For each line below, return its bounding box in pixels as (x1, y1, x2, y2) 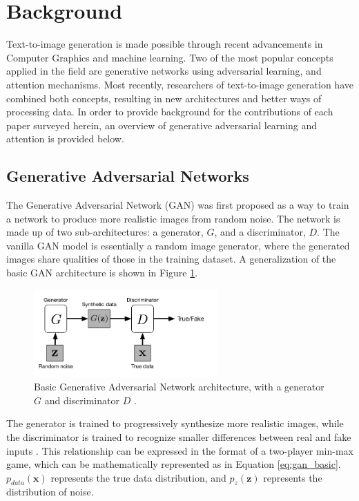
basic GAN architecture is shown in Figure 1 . (6, 265, 198, 280)
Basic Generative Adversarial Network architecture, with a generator (34, 379, 324, 394)
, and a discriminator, (214, 225, 306, 239)
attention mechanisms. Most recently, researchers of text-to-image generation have (6, 77, 353, 91)
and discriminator (44, 393, 119, 407)
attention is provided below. (6, 131, 124, 146)
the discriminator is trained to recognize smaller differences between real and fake (6, 429, 351, 444)
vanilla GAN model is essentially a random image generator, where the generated (6, 238, 350, 252)
